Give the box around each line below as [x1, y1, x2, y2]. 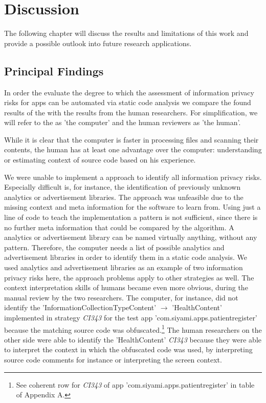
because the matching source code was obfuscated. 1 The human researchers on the [4, 323, 262, 335]
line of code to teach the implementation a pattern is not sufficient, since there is [4, 212, 258, 223]
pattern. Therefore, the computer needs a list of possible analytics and [4, 241, 225, 252]
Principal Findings [4, 63, 104, 78]
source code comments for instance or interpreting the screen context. [4, 354, 222, 365]
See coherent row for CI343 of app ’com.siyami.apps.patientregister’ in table [16, 379, 255, 390]
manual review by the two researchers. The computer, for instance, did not [4, 292, 238, 303]
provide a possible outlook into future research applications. [4, 37, 192, 48]
